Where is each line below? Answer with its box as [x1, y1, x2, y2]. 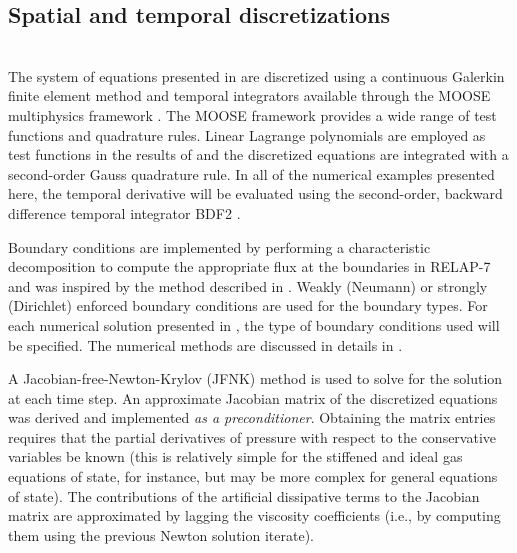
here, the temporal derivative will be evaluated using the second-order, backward [8, 183, 503, 204]
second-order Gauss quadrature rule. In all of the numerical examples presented [8, 163, 495, 184]
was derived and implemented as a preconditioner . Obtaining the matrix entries [8, 407, 496, 428]
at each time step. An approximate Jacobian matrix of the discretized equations [8, 387, 498, 408]
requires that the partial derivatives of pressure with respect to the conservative [8, 426, 497, 447]
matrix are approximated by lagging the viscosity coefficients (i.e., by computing [8, 505, 501, 526]
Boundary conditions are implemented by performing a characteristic [8, 236, 431, 257]
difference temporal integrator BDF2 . [8, 202, 241, 223]
